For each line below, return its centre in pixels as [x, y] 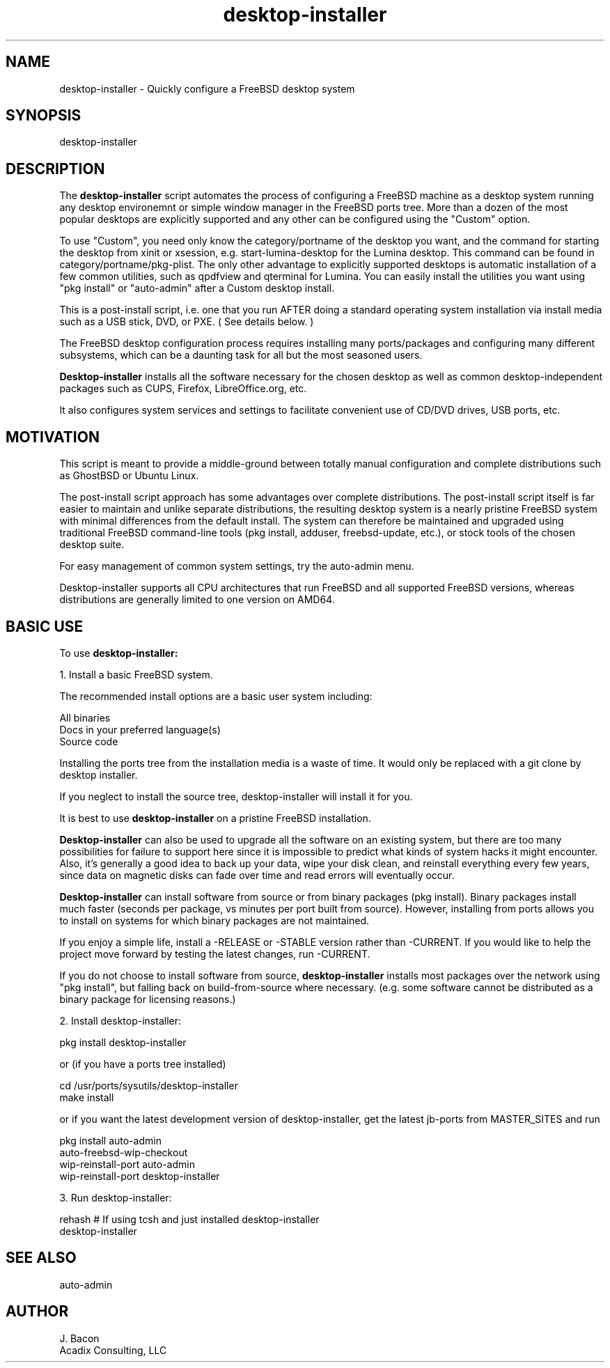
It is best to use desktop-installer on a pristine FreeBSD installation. [215, 818]
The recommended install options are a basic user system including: [216, 696]
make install [87, 1097]
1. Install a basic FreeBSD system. [136, 674]
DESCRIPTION [55, 169]
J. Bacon [79, 1338]
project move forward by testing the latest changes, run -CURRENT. [215, 954]
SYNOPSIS [44, 116]
